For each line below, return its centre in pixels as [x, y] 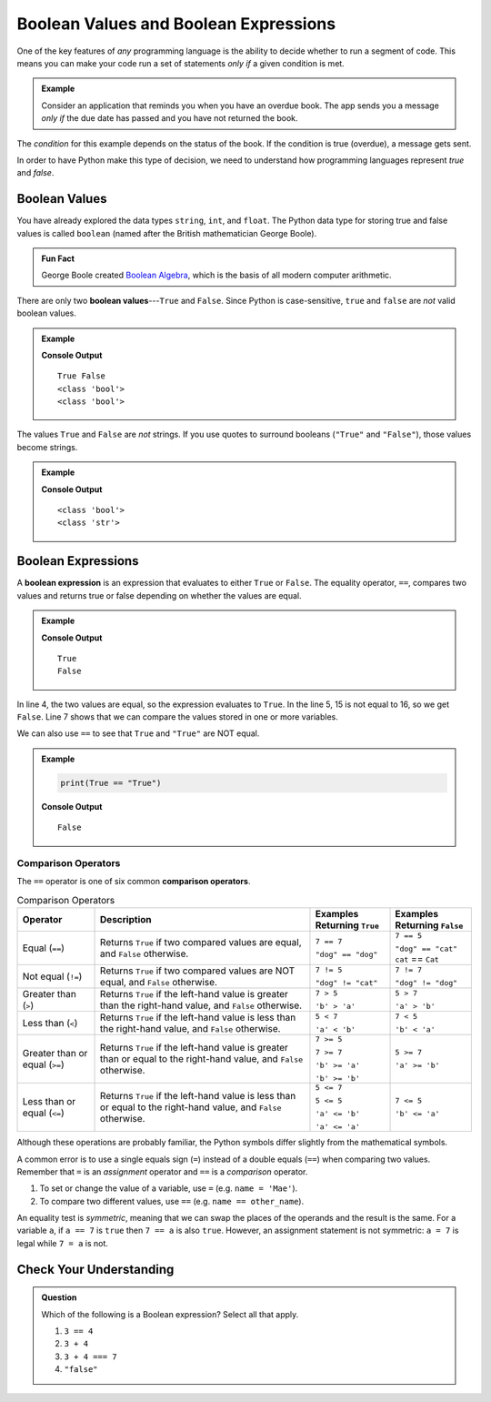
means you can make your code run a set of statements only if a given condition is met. [180, 63]
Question [59, 1297]
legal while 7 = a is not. [63, 1243]
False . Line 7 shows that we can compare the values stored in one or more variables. [177, 717]
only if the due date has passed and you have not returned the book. [170, 118]
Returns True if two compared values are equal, [201, 943]
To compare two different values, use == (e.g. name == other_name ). [172, 1201]
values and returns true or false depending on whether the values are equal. [159, 595]
